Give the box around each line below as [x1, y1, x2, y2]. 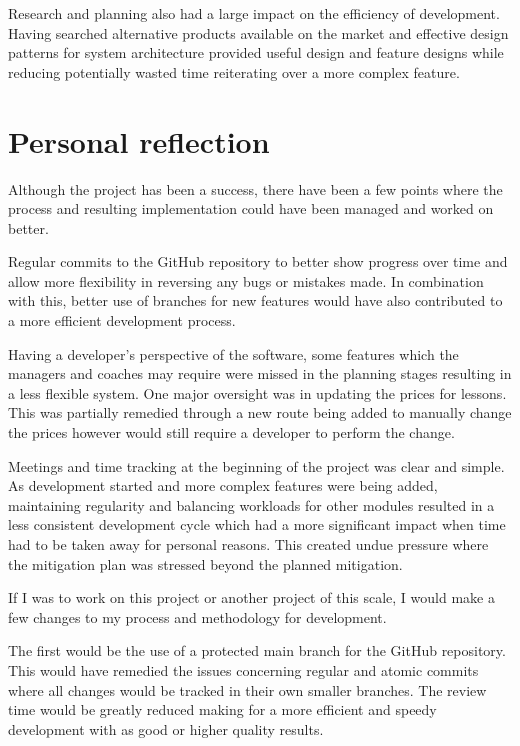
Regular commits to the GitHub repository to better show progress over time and [8, 251, 508, 272]
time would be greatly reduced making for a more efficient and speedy [8, 699, 437, 720]
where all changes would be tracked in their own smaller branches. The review [8, 679, 487, 700]
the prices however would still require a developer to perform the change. [8, 422, 455, 443]
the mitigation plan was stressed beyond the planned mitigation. [8, 553, 403, 574]
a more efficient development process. [8, 310, 236, 331]
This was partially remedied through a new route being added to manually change [8, 402, 512, 423]
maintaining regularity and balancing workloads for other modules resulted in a [8, 494, 495, 515]
